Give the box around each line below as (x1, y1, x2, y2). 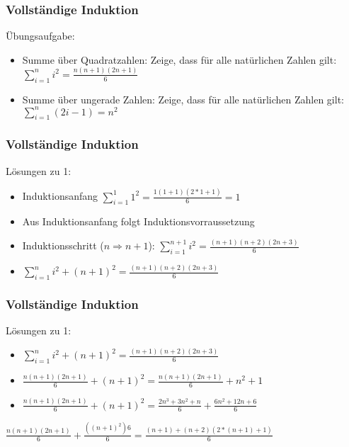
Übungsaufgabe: (6, 28, 75, 43)
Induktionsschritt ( (22, 238, 104, 253)
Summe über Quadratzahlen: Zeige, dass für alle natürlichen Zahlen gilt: (22, 52, 337, 67)
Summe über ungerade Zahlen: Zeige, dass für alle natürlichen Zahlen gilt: (22, 91, 344, 106)
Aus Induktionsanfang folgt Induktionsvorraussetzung (22, 214, 255, 229)
